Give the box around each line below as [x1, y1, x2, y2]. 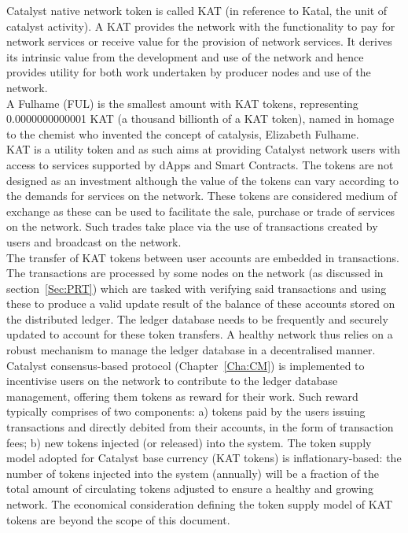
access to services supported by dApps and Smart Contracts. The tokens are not [6, 156, 394, 172]
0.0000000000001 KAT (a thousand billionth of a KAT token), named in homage [6, 110, 395, 127]
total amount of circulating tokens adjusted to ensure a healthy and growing [6, 480, 374, 497]
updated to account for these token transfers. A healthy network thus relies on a [6, 326, 393, 342]
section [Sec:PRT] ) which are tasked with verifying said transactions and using [6, 279, 387, 296]
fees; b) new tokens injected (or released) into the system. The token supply [6, 434, 372, 450]
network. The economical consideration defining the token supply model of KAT [6, 496, 393, 512]
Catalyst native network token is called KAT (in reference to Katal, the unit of [6, 2, 388, 18]
